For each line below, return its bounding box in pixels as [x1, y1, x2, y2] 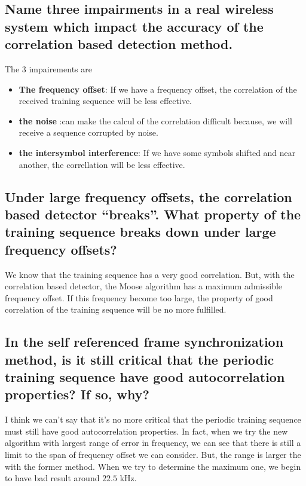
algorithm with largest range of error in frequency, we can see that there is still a [5, 436, 301, 449]
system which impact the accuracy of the [5, 17, 264, 35]
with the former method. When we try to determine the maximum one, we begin [5, 460, 301, 472]
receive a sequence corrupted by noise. [19, 126, 158, 139]
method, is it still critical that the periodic [5, 350, 274, 368]
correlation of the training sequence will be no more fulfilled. [5, 303, 227, 316]
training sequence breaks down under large [5, 222, 276, 241]
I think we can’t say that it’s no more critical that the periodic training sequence [5, 413, 301, 426]
